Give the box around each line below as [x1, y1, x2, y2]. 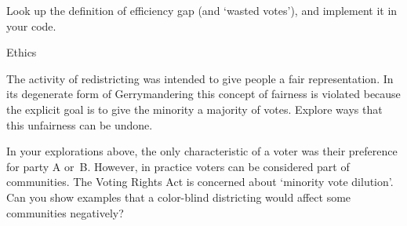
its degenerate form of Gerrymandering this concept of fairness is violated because [6, 86, 401, 102]
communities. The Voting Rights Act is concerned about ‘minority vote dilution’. [6, 173, 394, 190]
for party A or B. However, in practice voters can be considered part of [6, 158, 350, 174]
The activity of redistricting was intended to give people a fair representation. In [6, 70, 394, 86]
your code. [6, 17, 56, 34]
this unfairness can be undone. [6, 116, 153, 133]
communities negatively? [6, 204, 124, 221]
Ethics [6, 44, 37, 60]
